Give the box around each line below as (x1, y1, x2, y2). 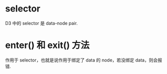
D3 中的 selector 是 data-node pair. (5, 20, 78, 26)
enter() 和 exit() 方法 (5, 39, 90, 51)
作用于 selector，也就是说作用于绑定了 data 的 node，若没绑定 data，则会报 (5, 57, 162, 63)
